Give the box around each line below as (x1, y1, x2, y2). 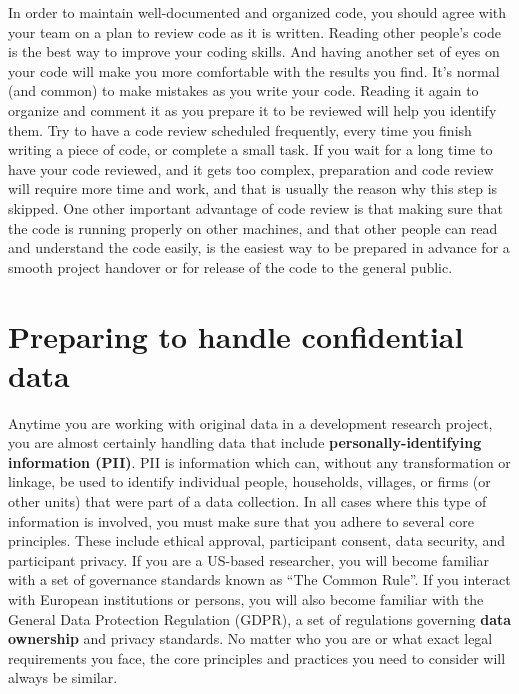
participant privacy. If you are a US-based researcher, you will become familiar (8, 549, 490, 570)
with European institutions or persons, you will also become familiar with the (8, 588, 484, 609)
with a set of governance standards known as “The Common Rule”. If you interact (8, 569, 511, 590)
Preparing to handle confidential (8, 315, 464, 356)
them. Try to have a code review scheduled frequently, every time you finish (8, 119, 472, 140)
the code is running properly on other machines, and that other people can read (8, 217, 498, 238)
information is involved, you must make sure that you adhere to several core (8, 510, 474, 531)
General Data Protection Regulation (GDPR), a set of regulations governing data (8, 608, 512, 629)
